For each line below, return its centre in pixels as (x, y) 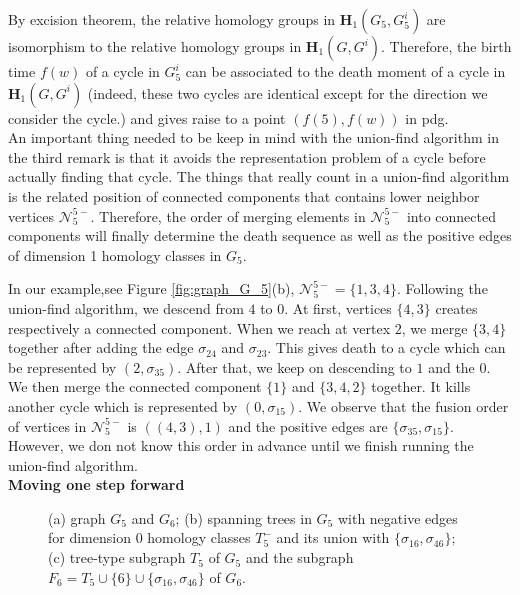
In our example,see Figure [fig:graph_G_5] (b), (151, 288)
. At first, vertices (338, 307)
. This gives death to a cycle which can (386, 347)
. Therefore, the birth (446, 46)
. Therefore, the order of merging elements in (228, 215)
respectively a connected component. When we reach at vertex (199, 327)
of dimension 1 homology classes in (115, 254)
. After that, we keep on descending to (294, 366)
